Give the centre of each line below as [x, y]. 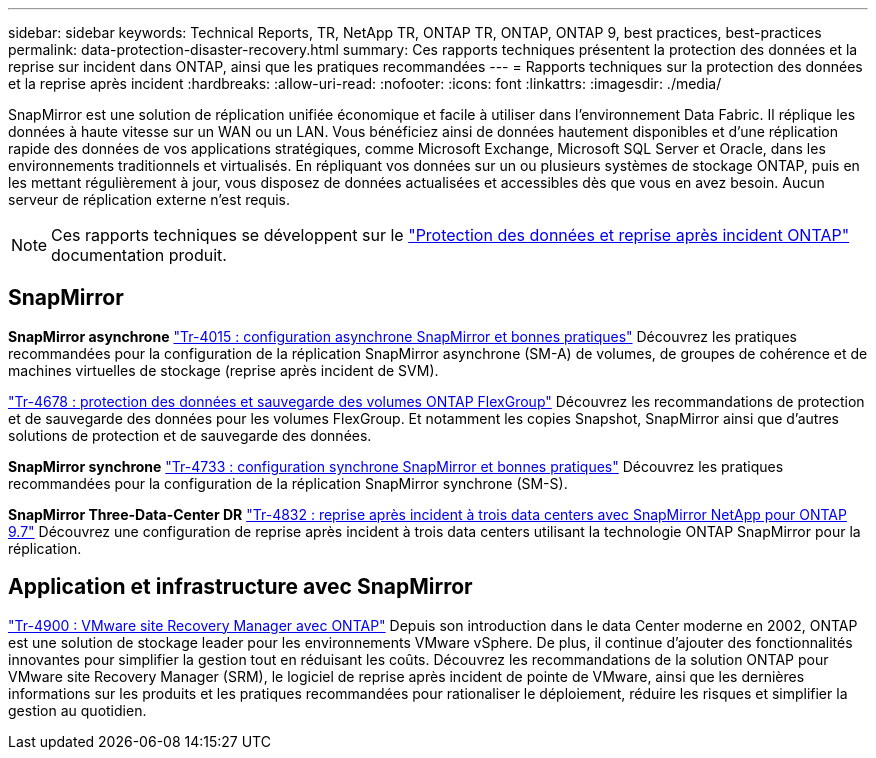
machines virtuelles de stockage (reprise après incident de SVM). [223, 370]
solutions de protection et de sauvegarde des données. [190, 435]
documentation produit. [139, 255]
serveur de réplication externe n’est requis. [149, 199]
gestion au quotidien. [77, 710]
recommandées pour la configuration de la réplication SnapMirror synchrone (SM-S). [288, 483]
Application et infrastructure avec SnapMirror [240, 587]
